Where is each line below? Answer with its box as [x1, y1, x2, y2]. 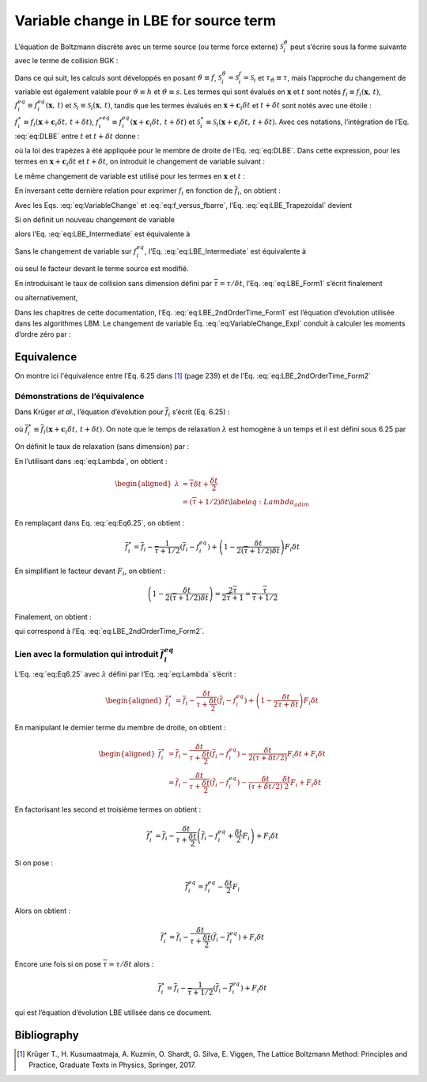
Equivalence [14, 350, 77, 364]
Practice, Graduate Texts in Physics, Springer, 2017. [28, 1060, 197, 1070]
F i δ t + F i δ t [286, 749, 326, 760]
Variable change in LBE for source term [14, 12, 277, 29]
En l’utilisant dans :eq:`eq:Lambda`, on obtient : [14, 456, 168, 466]
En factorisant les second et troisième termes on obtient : [14, 805, 202, 814]
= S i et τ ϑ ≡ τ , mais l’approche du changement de [243, 73, 406, 85]
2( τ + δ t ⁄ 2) [248, 753, 288, 763]
